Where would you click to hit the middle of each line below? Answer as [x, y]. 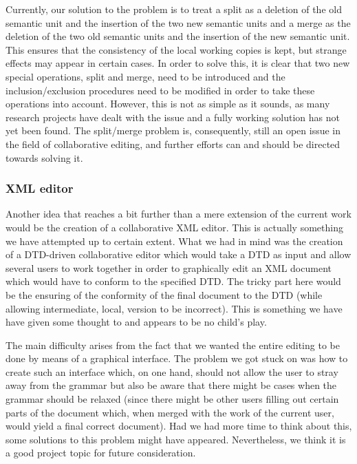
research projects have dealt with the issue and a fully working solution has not [173, 117]
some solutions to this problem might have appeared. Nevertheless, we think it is [176, 439]
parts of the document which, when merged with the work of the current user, [170, 412]
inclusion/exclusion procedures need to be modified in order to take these [160, 90]
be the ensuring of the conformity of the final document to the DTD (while [164, 294]
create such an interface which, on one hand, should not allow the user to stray [172, 371]
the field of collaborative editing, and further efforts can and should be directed [173, 144]
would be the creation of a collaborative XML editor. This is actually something [174, 227]
